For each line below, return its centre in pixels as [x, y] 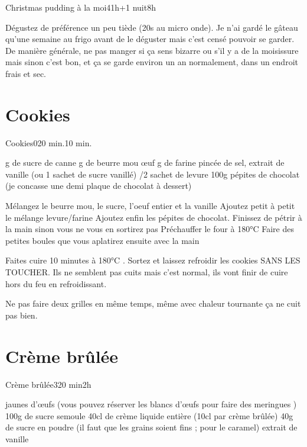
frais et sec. [26, 73]
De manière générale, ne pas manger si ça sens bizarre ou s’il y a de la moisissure [152, 50]
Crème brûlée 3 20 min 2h [48, 384]
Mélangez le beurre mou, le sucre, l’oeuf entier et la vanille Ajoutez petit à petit [150, 206]
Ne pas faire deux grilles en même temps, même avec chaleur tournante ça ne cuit [153, 303]
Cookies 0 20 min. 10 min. [49, 142]
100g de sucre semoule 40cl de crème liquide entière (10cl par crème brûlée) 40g [149, 415]
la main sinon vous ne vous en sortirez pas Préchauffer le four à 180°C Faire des [150, 229]
